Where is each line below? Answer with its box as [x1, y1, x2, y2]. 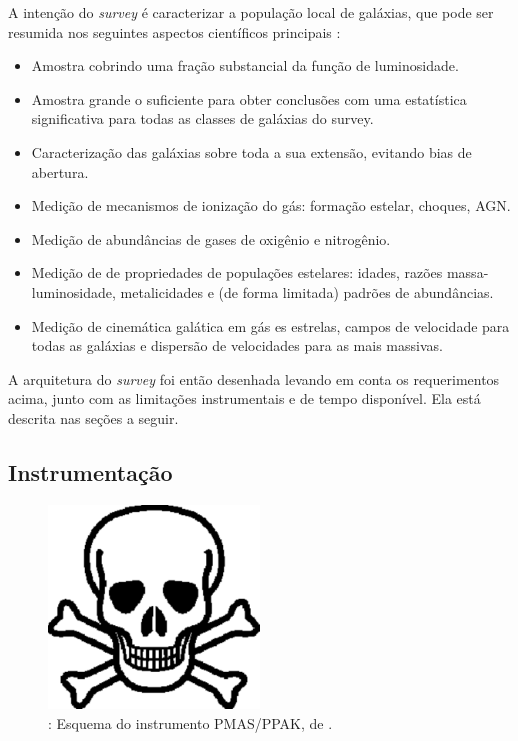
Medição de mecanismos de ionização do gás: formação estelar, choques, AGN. [31, 195, 511, 216]
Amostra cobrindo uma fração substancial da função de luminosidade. [31, 55, 459, 76]
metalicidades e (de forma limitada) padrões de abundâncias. [120, 281, 494, 302]
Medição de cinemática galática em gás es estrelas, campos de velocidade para [31, 315, 510, 336]
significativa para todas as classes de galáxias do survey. [31, 108, 374, 129]
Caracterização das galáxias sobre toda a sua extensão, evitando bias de [31, 141, 472, 162]
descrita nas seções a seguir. [8, 407, 179, 428]
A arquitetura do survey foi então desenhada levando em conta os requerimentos [8, 368, 500, 389]
